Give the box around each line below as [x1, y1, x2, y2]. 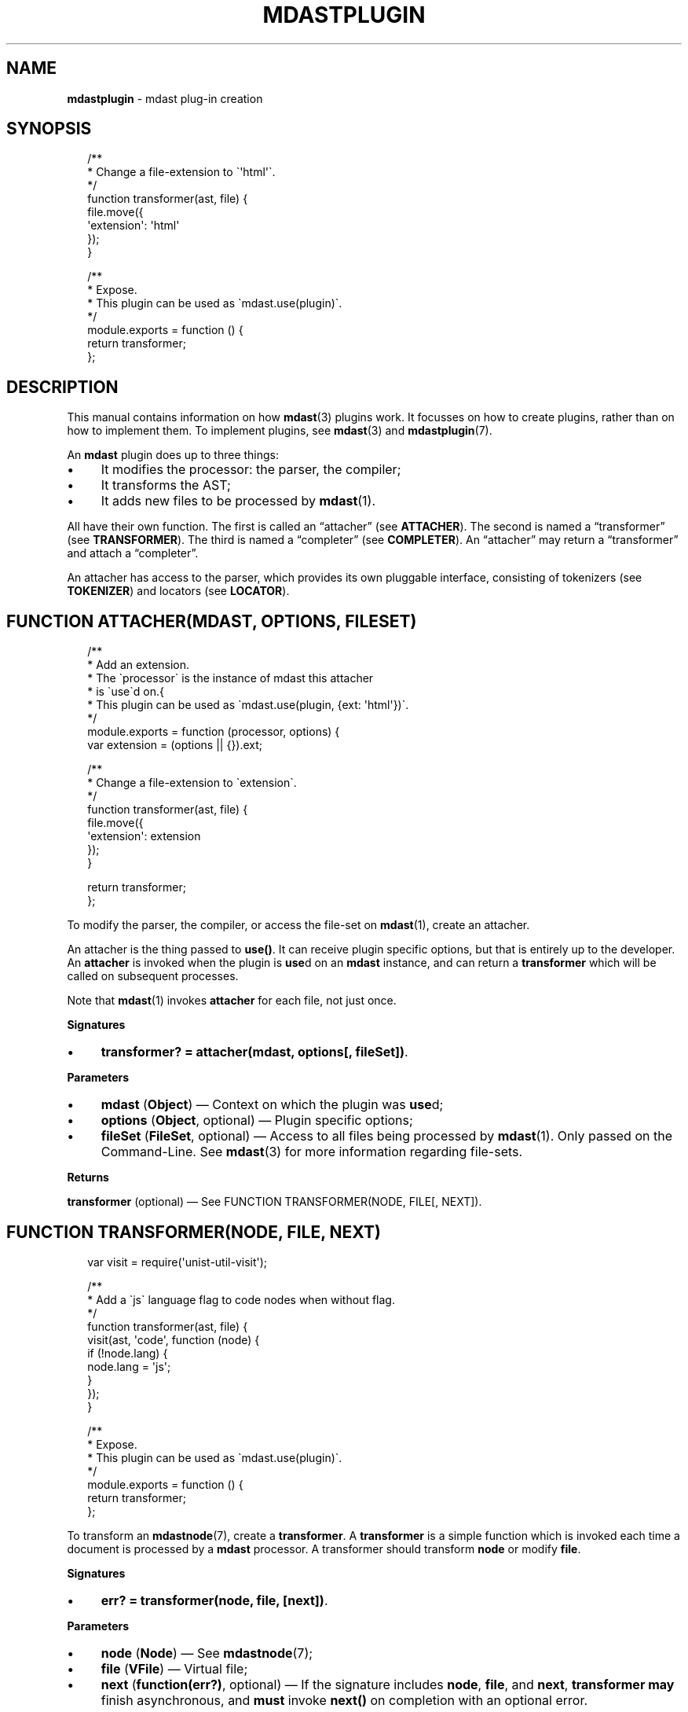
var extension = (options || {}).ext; [87, 738, 263, 752]
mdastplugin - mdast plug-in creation [67, 91, 263, 105]
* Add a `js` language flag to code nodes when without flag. [87, 1292, 395, 1306]
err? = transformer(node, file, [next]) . [101, 1592, 328, 1608]
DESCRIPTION [6, 377, 119, 397]
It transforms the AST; [101, 477, 231, 494]
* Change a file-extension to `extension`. [87, 776, 297, 790]
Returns [67, 1170, 109, 1185]
